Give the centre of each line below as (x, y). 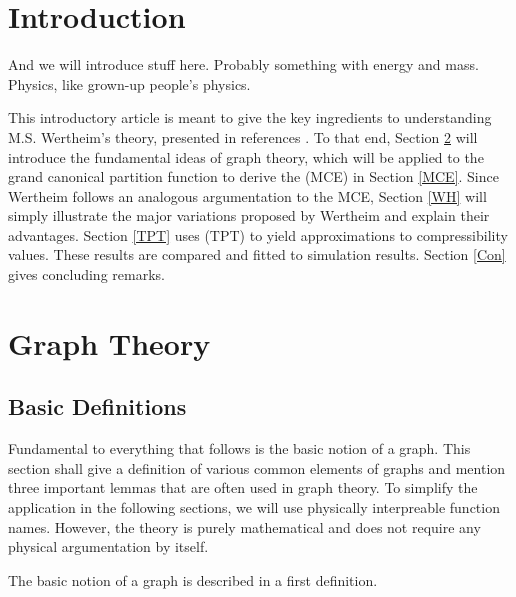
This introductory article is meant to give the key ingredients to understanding (250, 117)
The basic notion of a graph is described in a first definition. (193, 579)
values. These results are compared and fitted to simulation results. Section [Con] (257, 254)
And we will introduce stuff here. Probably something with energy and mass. (243, 64)
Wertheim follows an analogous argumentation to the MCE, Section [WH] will (247, 195)
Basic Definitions (97, 406)
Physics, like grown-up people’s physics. (129, 83)
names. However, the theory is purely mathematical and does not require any (244, 526)
